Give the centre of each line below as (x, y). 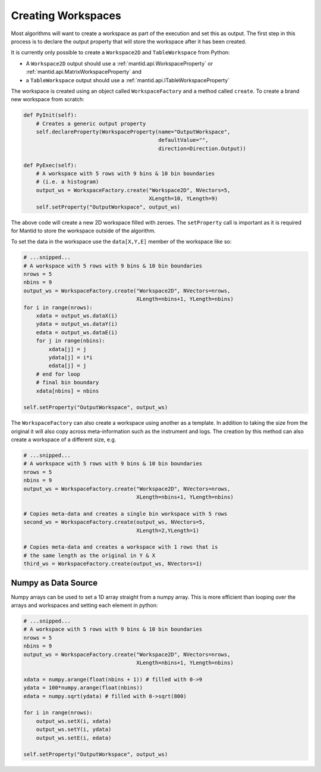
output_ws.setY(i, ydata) (74, 729)
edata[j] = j (67, 366)
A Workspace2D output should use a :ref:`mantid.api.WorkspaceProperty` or (119, 63)
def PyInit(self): (50, 115)
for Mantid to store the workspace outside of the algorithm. (83, 231)
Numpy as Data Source (54, 583)
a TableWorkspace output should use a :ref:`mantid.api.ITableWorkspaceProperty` (128, 80)
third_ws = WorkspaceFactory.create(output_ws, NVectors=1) (113, 564)
